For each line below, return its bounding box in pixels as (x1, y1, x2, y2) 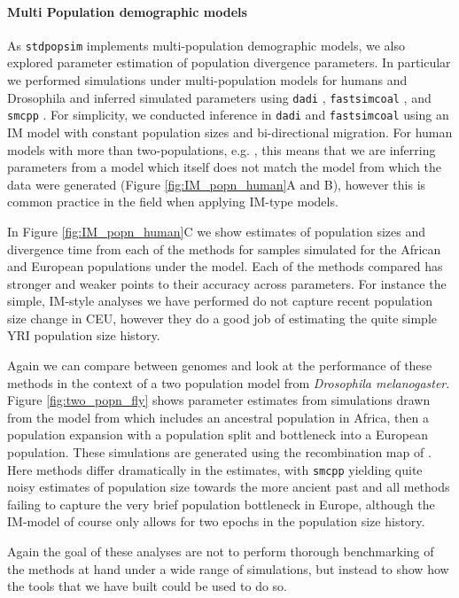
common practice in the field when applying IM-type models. (7, 192, 338, 211)
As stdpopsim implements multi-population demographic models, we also (7, 35, 405, 54)
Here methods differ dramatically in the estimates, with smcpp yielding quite (7, 460, 423, 478)
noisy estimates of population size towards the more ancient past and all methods (7, 478, 450, 496)
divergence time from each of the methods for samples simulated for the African (7, 239, 441, 258)
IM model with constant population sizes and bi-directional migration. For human (7, 122, 453, 141)
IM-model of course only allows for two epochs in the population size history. (7, 512, 425, 531)
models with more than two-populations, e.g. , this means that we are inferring (7, 140, 436, 159)
